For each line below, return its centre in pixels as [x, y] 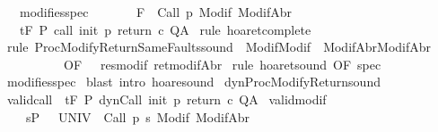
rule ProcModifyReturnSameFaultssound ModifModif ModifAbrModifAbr [219, 47]
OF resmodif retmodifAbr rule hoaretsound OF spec [222, 64]
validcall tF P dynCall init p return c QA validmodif [166, 99]
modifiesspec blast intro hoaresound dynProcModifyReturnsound [193, 82]
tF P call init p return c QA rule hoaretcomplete [165, 29]
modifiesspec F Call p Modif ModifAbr [156, 12]
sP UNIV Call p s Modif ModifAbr [137, 116]
